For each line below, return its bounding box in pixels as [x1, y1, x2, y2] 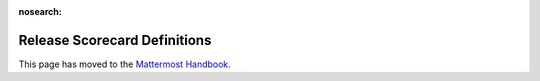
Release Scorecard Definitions [18, 31, 212, 49]
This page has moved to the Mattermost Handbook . [18, 58, 232, 70]
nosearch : [18, 6, 62, 17]
